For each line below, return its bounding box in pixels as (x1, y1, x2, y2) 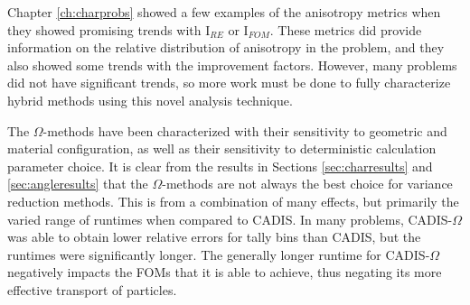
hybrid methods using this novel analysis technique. (7, 90, 293, 109)
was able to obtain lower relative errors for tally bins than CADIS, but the (7, 227, 421, 246)
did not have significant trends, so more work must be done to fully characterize (7, 73, 451, 92)
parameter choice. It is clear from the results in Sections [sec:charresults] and (7, 156, 433, 175)
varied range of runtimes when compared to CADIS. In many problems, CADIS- (7, 209, 453, 228)
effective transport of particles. (7, 280, 177, 299)
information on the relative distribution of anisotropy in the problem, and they (7, 38, 445, 57)
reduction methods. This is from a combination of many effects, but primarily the (7, 191, 459, 210)
